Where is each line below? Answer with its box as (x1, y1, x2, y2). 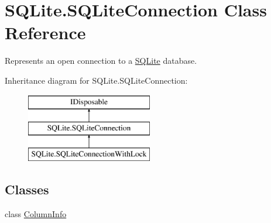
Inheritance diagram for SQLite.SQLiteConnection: (5, 74, 188, 86)
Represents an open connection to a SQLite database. (5, 54, 197, 67)
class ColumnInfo (5, 207, 67, 219)
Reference (5, 20, 86, 44)
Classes (5, 180, 49, 198)
